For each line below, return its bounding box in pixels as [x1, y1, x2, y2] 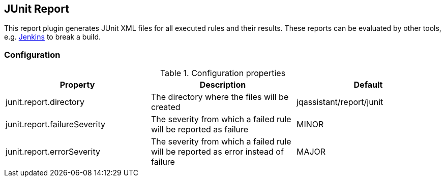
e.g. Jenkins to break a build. [4, 32, 101, 42]
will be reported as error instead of [151, 147, 284, 157]
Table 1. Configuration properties [160, 68, 286, 79]
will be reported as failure [151, 124, 249, 135]
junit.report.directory [6, 97, 84, 107]
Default [353, 80, 383, 90]
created [151, 102, 181, 113]
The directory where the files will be [151, 92, 289, 102]
